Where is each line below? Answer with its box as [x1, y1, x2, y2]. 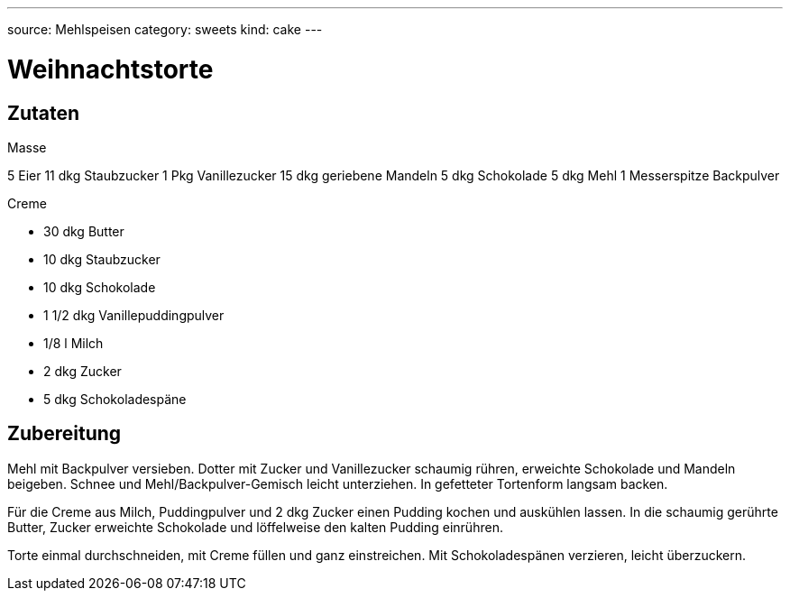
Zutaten [7, 101, 80, 124]
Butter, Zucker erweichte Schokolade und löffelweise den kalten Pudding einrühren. [7, 519, 503, 535]
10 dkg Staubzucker [43, 251, 161, 267]
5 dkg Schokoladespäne [43, 391, 187, 407]
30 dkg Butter [43, 223, 124, 239]
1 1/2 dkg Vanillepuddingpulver [43, 307, 225, 323]
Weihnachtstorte [7, 53, 214, 85]
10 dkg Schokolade [43, 279, 156, 295]
